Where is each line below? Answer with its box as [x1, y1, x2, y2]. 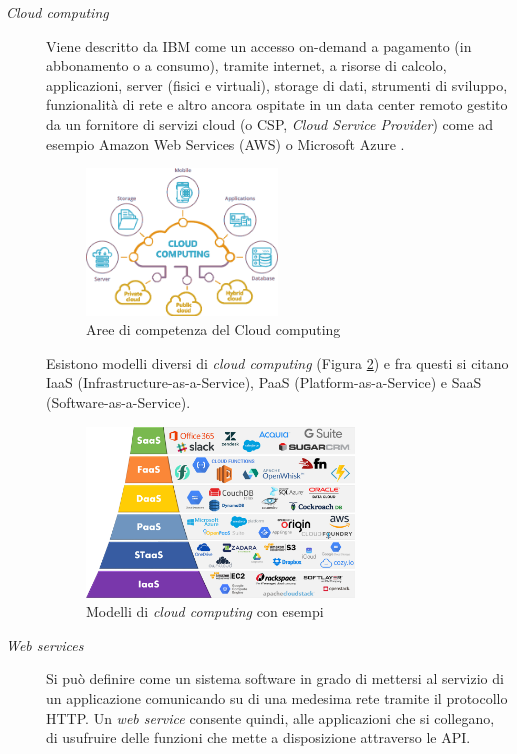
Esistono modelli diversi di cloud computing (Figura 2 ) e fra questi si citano [46, 352, 509, 373]
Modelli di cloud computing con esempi [86, 601, 324, 622]
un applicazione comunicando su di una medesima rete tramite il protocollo [46, 688, 508, 709]
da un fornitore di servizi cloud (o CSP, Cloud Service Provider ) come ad [46, 113, 494, 134]
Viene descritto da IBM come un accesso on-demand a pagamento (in [46, 35, 472, 56]
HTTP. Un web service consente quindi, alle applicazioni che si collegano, [46, 707, 495, 728]
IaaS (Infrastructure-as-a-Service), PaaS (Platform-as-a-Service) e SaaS [46, 372, 482, 393]
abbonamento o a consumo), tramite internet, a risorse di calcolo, [46, 55, 447, 76]
